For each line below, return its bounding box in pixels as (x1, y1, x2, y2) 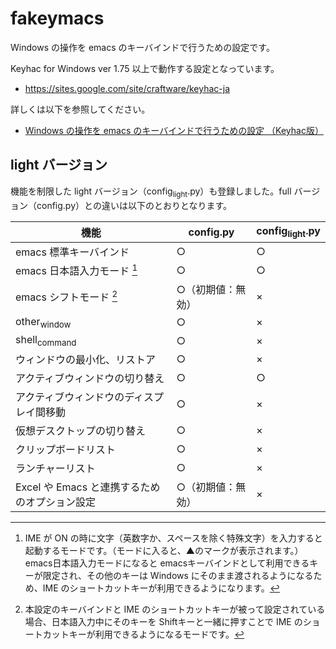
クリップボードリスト (15, 443, 117, 457)
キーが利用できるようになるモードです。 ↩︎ (68, 628, 245, 641)
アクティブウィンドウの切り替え (15, 372, 165, 386)
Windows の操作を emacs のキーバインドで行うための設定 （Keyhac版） (24, 124, 324, 136)
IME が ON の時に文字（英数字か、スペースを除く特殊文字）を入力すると (24, 532, 323, 544)
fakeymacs (10, 7, 105, 30)
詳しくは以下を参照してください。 (10, 103, 151, 115)
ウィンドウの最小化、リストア (15, 353, 157, 367)
